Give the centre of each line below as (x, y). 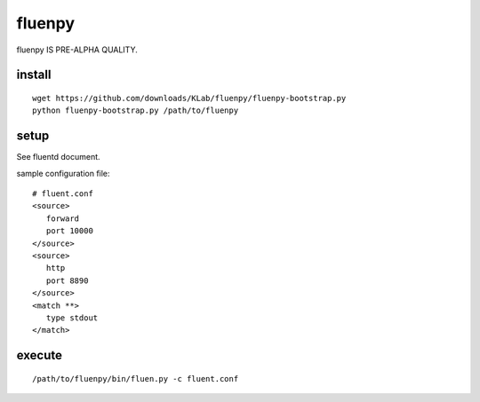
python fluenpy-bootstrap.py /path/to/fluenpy (136, 110)
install (34, 75)
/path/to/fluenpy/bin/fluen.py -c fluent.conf (136, 378)
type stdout (72, 318)
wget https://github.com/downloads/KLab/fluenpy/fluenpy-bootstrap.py (189, 98)
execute (39, 355)
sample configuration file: (63, 173)
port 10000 (69, 231)
